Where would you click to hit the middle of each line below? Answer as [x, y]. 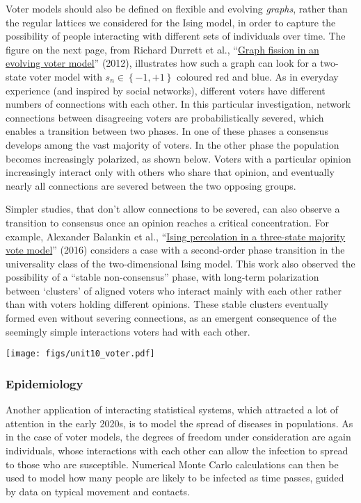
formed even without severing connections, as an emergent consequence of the [171, 318]
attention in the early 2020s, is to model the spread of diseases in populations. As [179, 423]
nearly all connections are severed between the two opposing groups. [151, 185]
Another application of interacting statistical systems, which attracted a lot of [172, 410]
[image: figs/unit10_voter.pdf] [80, 354]
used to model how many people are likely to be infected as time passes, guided [175, 478]
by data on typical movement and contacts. [98, 491]
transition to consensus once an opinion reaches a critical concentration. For [168, 222]
